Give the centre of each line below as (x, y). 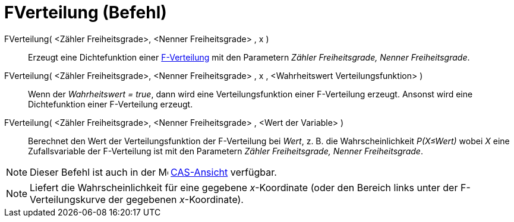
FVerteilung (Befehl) (86, 12)
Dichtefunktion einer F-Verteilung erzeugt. (111, 104)
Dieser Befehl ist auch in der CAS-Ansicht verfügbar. (153, 172)
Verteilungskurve (68, 199)
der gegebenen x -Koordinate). (176, 199)
